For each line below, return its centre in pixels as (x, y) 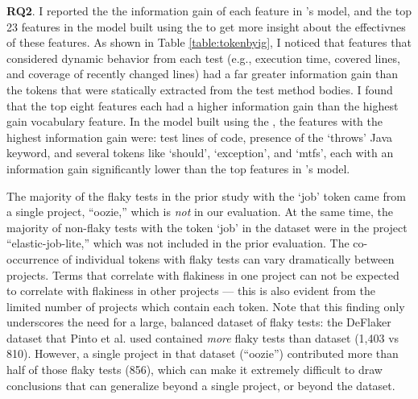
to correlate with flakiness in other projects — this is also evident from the (191, 291)
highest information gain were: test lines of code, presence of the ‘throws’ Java (200, 137)
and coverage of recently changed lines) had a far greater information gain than (203, 74)
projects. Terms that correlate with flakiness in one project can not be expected (203, 274)
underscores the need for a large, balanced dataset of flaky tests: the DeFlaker (199, 322)
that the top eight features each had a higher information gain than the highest (203, 105)
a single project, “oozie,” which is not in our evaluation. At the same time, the (200, 212)
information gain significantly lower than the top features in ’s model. (178, 168)
